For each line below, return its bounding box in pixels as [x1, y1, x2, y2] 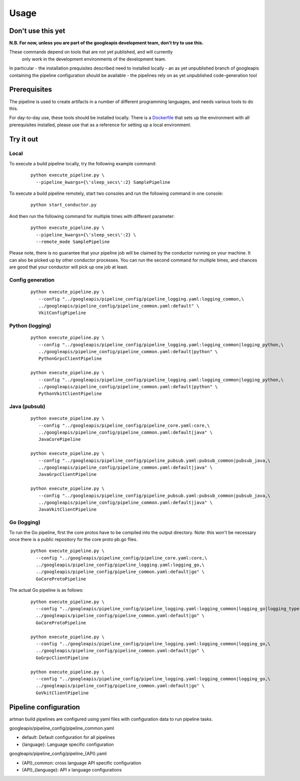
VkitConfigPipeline [38, 310, 86, 316]
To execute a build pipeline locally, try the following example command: [9, 160, 156, 166]
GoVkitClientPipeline [35, 690, 89, 696]
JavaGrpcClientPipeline [38, 471, 97, 477]
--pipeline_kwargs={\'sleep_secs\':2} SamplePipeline [35, 179, 170, 185]
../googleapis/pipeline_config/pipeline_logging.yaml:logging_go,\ [35, 562, 205, 568]
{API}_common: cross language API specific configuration [21, 759, 141, 766]
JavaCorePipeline [38, 436, 81, 442]
